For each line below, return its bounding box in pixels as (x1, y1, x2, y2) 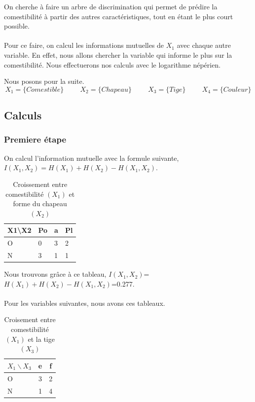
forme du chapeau (13, 198, 67, 209)
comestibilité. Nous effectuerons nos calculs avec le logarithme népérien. (4, 59, 221, 70)
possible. (4, 21, 30, 31)
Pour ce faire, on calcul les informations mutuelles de (4, 40, 164, 50)
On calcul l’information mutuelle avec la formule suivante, (4, 152, 179, 163)
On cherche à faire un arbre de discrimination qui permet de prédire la (4, 1, 218, 11)
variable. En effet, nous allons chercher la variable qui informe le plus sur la (4, 49, 232, 60)
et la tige (28, 333, 55, 344)
